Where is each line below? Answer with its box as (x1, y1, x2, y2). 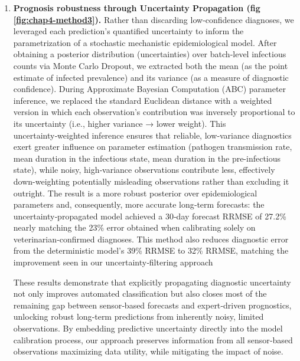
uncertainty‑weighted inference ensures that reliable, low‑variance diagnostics (13, 129, 292, 141)
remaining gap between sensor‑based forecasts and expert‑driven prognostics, (13, 298, 292, 311)
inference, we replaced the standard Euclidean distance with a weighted (13, 94, 272, 106)
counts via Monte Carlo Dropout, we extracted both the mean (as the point (13, 59, 288, 71)
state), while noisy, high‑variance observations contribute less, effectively (13, 163, 275, 176)
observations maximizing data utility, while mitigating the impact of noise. (13, 345, 283, 357)
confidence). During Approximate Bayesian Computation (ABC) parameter (13, 83, 286, 95)
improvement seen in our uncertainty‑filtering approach (13, 256, 213, 268)
